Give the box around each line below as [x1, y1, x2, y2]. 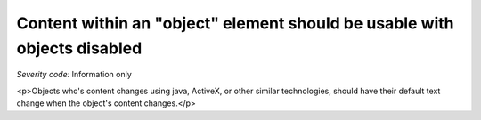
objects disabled [16, 38, 143, 58]
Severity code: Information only [16, 69, 133, 80]
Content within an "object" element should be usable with [16, 13, 454, 33]
